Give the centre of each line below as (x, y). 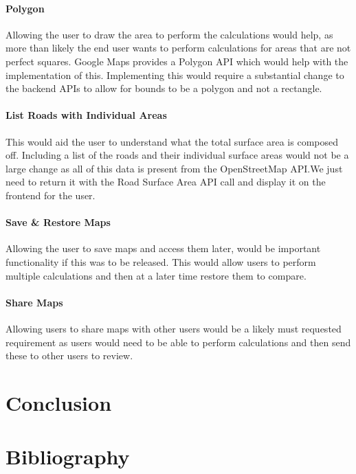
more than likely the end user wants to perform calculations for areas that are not (178, 48)
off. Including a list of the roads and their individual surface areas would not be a (177, 155)
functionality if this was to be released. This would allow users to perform (161, 261)
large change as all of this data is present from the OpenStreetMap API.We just (174, 168)
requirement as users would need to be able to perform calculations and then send (178, 342)
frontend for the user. (51, 195)
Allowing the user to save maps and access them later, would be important (163, 248)
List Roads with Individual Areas (86, 115)
